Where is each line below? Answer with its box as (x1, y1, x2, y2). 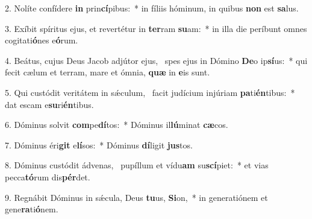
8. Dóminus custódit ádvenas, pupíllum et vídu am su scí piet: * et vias (5, 159, 269, 171)
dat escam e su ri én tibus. (5, 98, 94, 110)
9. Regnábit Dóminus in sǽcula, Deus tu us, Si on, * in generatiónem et (5, 191, 268, 203)
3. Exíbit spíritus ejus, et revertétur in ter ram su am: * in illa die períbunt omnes (5, 22, 307, 34)
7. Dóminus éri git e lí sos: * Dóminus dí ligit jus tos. (5, 138, 193, 151)
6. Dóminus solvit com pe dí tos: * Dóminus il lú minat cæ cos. (5, 118, 228, 131)
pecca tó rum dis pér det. (5, 170, 90, 183)
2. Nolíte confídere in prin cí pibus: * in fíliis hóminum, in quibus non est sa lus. (5, 2, 299, 14)
